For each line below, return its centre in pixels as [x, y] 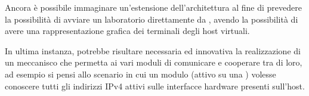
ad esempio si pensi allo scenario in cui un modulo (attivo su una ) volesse [140, 74]
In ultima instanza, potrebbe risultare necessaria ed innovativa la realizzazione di [153, 50]
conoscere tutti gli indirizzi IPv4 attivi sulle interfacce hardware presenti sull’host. [155, 86]
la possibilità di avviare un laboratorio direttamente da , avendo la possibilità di [152, 19]
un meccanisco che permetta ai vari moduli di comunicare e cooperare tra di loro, [154, 62]
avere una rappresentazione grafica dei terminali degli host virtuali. [127, 31]
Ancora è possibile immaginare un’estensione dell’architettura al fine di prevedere [153, 7]
